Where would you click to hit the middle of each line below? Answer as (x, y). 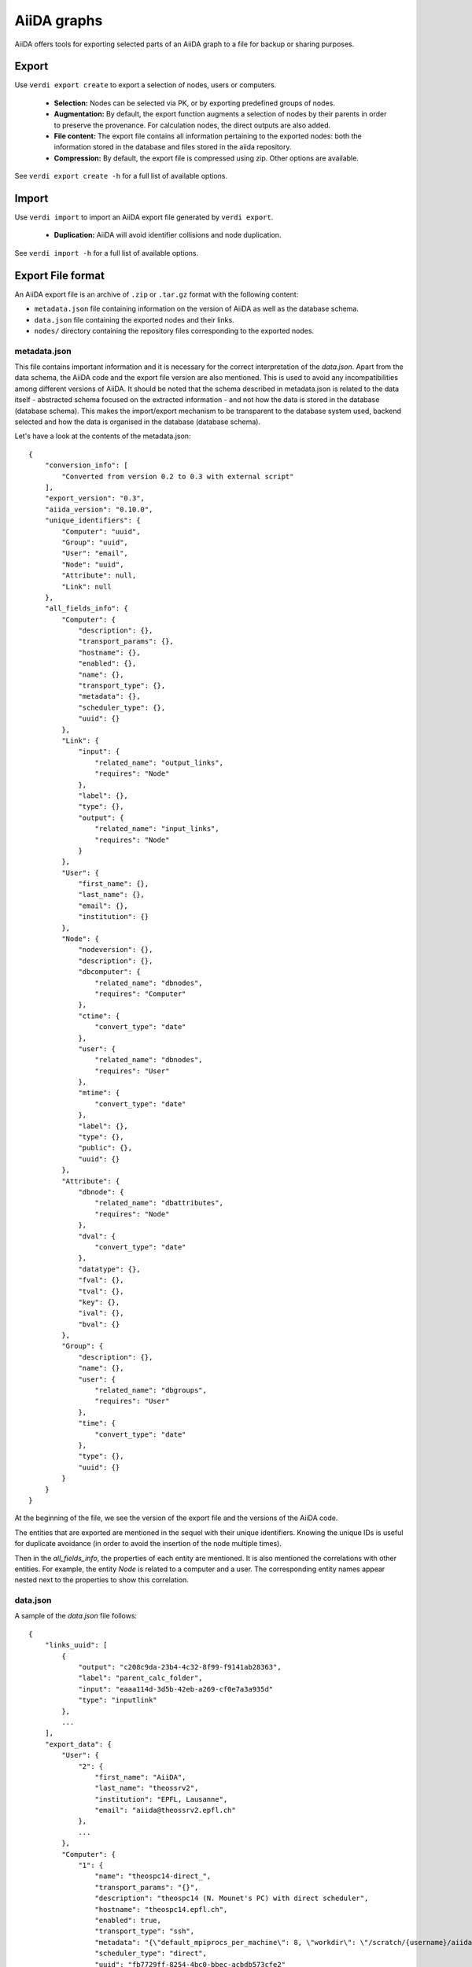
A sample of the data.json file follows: (76, 1616)
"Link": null (87, 587)
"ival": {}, (101, 1313)
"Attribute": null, (99, 576)
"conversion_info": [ (87, 465)
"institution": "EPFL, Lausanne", (161, 1799)
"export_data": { (78, 1744)
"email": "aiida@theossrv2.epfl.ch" (165, 1810)
